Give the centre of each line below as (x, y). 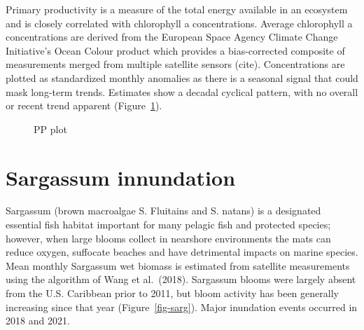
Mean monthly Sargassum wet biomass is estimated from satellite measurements (178, 265)
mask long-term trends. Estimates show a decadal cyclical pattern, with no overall (182, 91)
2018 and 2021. (38, 321)
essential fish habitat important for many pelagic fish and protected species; (168, 225)
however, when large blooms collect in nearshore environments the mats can (168, 238)
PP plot (50, 129)
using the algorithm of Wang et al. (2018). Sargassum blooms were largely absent (181, 279)
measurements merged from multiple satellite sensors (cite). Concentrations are (175, 64)
